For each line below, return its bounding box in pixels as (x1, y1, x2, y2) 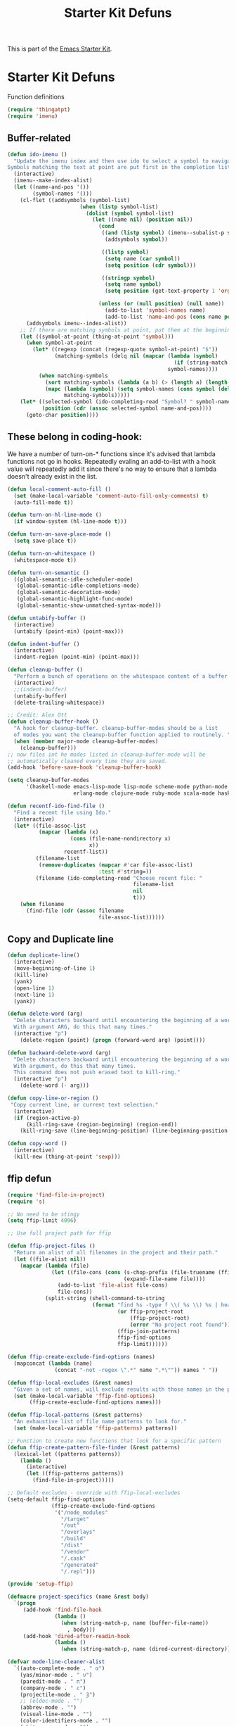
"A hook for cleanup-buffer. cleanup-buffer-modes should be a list (13, 725, 218, 732)
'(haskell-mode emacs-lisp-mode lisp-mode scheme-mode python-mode (25, 783, 228, 790)
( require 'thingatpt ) (7, 106, 71, 113)
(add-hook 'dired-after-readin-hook (22, 1632, 131, 1639)
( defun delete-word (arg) (7, 1010, 83, 1018)
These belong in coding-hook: (7, 431, 143, 443)
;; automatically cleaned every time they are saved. (7, 757, 169, 764)
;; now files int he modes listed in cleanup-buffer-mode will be (7, 751, 206, 758)
